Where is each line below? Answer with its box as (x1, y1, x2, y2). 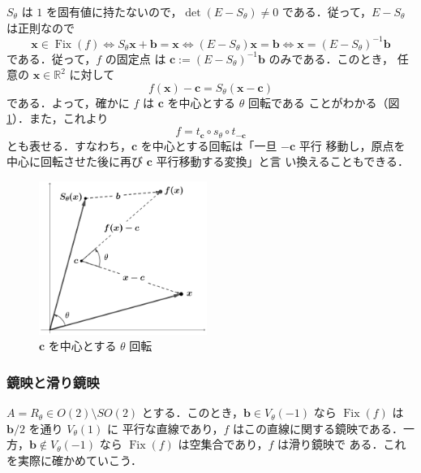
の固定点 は (105, 50, 166, 67)
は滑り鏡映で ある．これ (277, 436, 406, 453)
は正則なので (6, 19, 75, 36)
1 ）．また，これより (6, 110, 109, 127)
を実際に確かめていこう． (6, 451, 142, 468)
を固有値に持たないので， (45, 3, 183, 20)
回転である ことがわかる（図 (247, 93, 400, 111)
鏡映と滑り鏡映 (6, 371, 100, 392)
